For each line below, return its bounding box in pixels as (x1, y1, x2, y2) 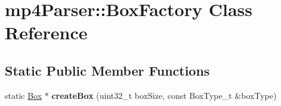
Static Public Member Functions (5, 61, 210, 79)
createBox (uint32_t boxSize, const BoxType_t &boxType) (51, 89, 277, 101)
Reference (5, 20, 88, 45)
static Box (5, 89, 42, 101)
